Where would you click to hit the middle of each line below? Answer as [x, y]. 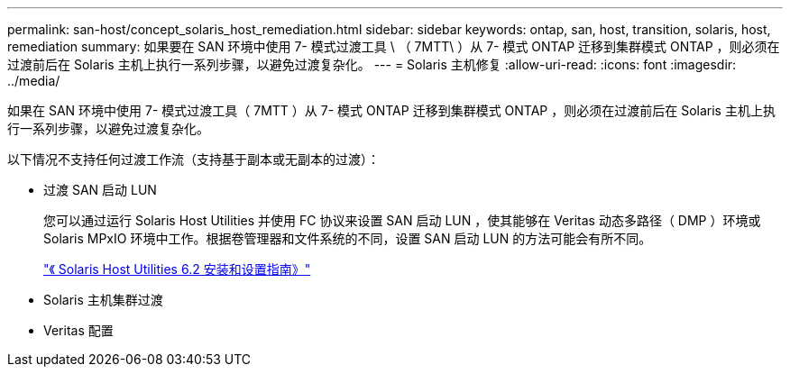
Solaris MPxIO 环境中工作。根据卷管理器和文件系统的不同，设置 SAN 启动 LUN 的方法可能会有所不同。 [348, 238]
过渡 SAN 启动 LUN [100, 190]
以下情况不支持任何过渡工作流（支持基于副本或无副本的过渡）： [193, 159]
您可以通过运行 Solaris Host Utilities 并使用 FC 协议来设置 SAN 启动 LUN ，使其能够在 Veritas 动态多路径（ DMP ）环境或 [402, 220]
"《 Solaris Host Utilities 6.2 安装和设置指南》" [177, 269]
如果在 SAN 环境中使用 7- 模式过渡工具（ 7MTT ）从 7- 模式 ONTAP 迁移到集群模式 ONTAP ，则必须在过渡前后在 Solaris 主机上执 [391, 110]
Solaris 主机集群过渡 [103, 300]
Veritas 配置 [78, 330]
